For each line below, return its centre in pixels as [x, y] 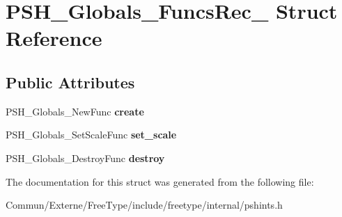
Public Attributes [70, 82]
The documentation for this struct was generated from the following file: [160, 181]
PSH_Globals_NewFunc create [75, 111]
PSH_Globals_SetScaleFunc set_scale [91, 135]
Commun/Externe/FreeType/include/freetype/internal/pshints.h [144, 205]
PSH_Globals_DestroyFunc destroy [85, 158]
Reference [54, 38]
